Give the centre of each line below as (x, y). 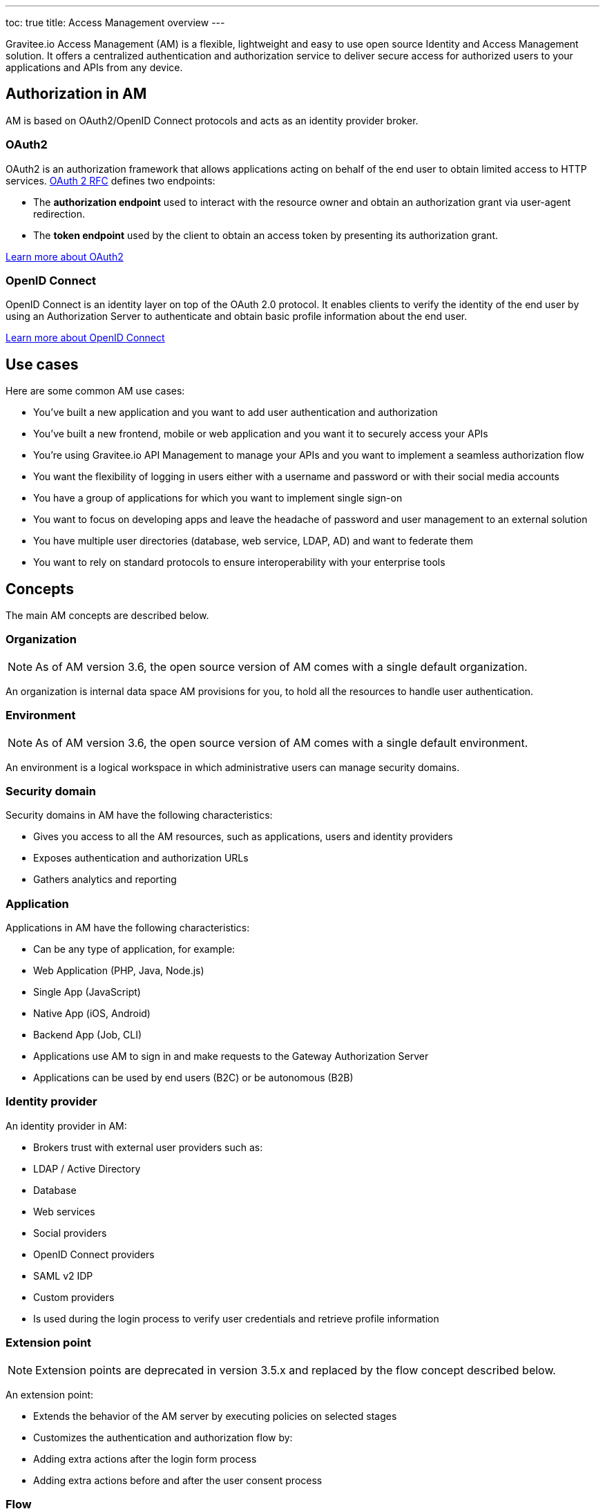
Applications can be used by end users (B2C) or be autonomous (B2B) (193, 1078)
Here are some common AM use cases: (95, 391)
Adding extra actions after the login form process (145, 1459)
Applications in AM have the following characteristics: (128, 928)
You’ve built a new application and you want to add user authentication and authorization (236, 412)
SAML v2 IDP (63, 1275)
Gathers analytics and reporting (105, 880)
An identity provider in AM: (66, 1126)
